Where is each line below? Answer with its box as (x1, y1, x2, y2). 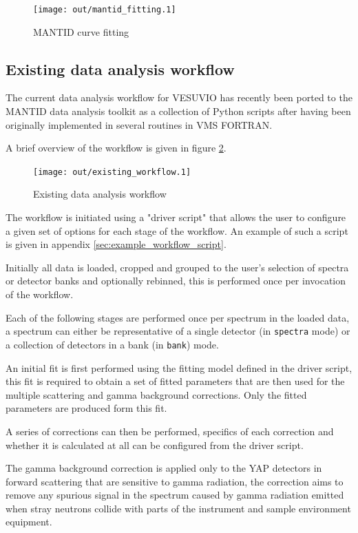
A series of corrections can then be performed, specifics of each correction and (6, 424, 334, 438)
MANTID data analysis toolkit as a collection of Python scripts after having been (6, 104, 351, 118)
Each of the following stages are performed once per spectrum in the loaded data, (6, 310, 350, 324)
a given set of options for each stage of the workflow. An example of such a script (6, 223, 348, 238)
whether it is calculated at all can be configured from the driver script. (6, 437, 304, 452)
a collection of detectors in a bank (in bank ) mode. (6, 337, 219, 351)
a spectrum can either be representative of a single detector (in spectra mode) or (6, 324, 350, 338)
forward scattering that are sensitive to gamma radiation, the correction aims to (6, 474, 344, 488)
